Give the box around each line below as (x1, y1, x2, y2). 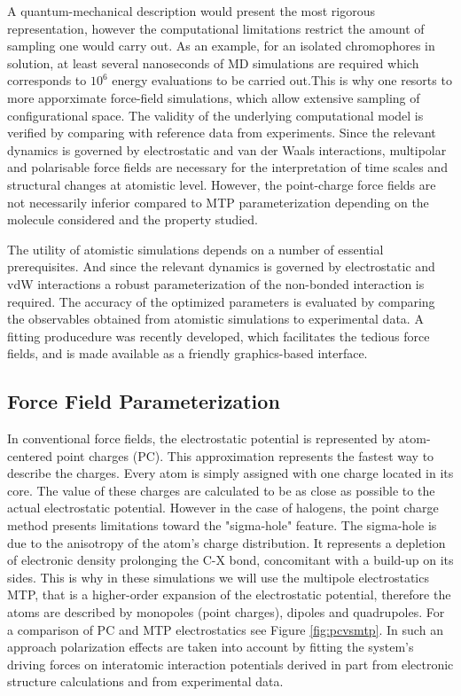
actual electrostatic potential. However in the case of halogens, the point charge (7, 498, 439, 517)
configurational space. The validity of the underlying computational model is (7, 106, 424, 124)
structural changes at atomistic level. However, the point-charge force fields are (7, 175, 436, 193)
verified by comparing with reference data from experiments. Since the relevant (7, 123, 436, 142)
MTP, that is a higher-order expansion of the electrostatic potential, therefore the (7, 585, 451, 604)
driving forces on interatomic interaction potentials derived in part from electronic (7, 654, 454, 673)
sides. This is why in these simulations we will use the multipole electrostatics (7, 567, 429, 586)
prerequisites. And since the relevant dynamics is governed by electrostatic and (7, 257, 435, 276)
